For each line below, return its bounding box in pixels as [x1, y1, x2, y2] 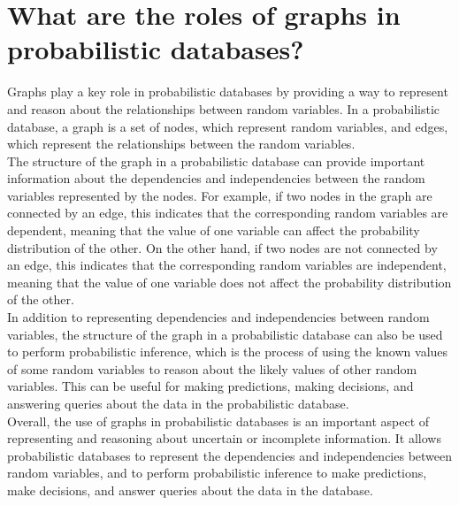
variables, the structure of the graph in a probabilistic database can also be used [7, 325, 443, 343]
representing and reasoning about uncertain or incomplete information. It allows [7, 429, 441, 448]
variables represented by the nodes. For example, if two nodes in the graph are [7, 186, 432, 204]
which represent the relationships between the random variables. [7, 134, 356, 153]
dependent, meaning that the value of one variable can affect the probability [7, 221, 420, 240]
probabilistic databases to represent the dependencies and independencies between [7, 446, 453, 464]
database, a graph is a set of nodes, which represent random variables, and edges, [7, 117, 448, 135]
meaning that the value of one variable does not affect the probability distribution [7, 272, 452, 291]
